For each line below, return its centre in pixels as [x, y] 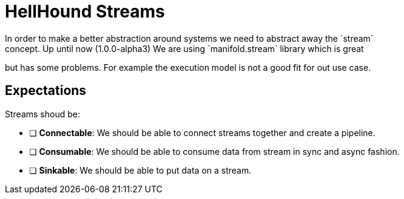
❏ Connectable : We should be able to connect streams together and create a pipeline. [202, 132]
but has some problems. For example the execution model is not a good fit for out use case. [188, 67]
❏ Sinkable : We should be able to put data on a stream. [140, 170]
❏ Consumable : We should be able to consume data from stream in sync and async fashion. [214, 151]
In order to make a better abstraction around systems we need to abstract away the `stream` [189, 38]
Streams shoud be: [42, 114]
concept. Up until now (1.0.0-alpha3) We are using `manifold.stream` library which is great [184, 48]
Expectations [46, 91]
